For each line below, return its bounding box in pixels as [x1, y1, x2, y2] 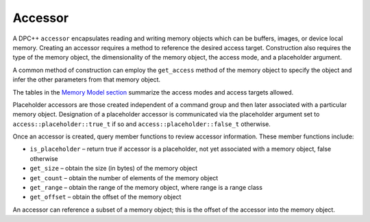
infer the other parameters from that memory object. [12, 75, 161, 84]
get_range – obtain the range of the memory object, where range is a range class [29, 184, 263, 192]
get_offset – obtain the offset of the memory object [29, 193, 182, 201]
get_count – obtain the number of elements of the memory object [29, 173, 219, 182]
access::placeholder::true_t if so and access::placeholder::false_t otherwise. [12, 120, 271, 128]
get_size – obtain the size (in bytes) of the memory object [29, 164, 198, 173]
